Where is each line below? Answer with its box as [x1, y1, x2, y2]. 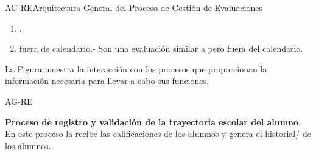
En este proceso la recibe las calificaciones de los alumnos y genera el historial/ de [5, 127, 311, 140]
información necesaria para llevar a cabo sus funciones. [5, 74, 209, 87]
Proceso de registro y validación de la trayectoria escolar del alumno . [5, 115, 301, 128]
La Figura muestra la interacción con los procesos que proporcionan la [5, 62, 267, 75]
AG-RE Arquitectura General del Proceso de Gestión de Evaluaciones [5, 1, 263, 13]
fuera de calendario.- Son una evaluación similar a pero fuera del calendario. [19, 42, 303, 55]
